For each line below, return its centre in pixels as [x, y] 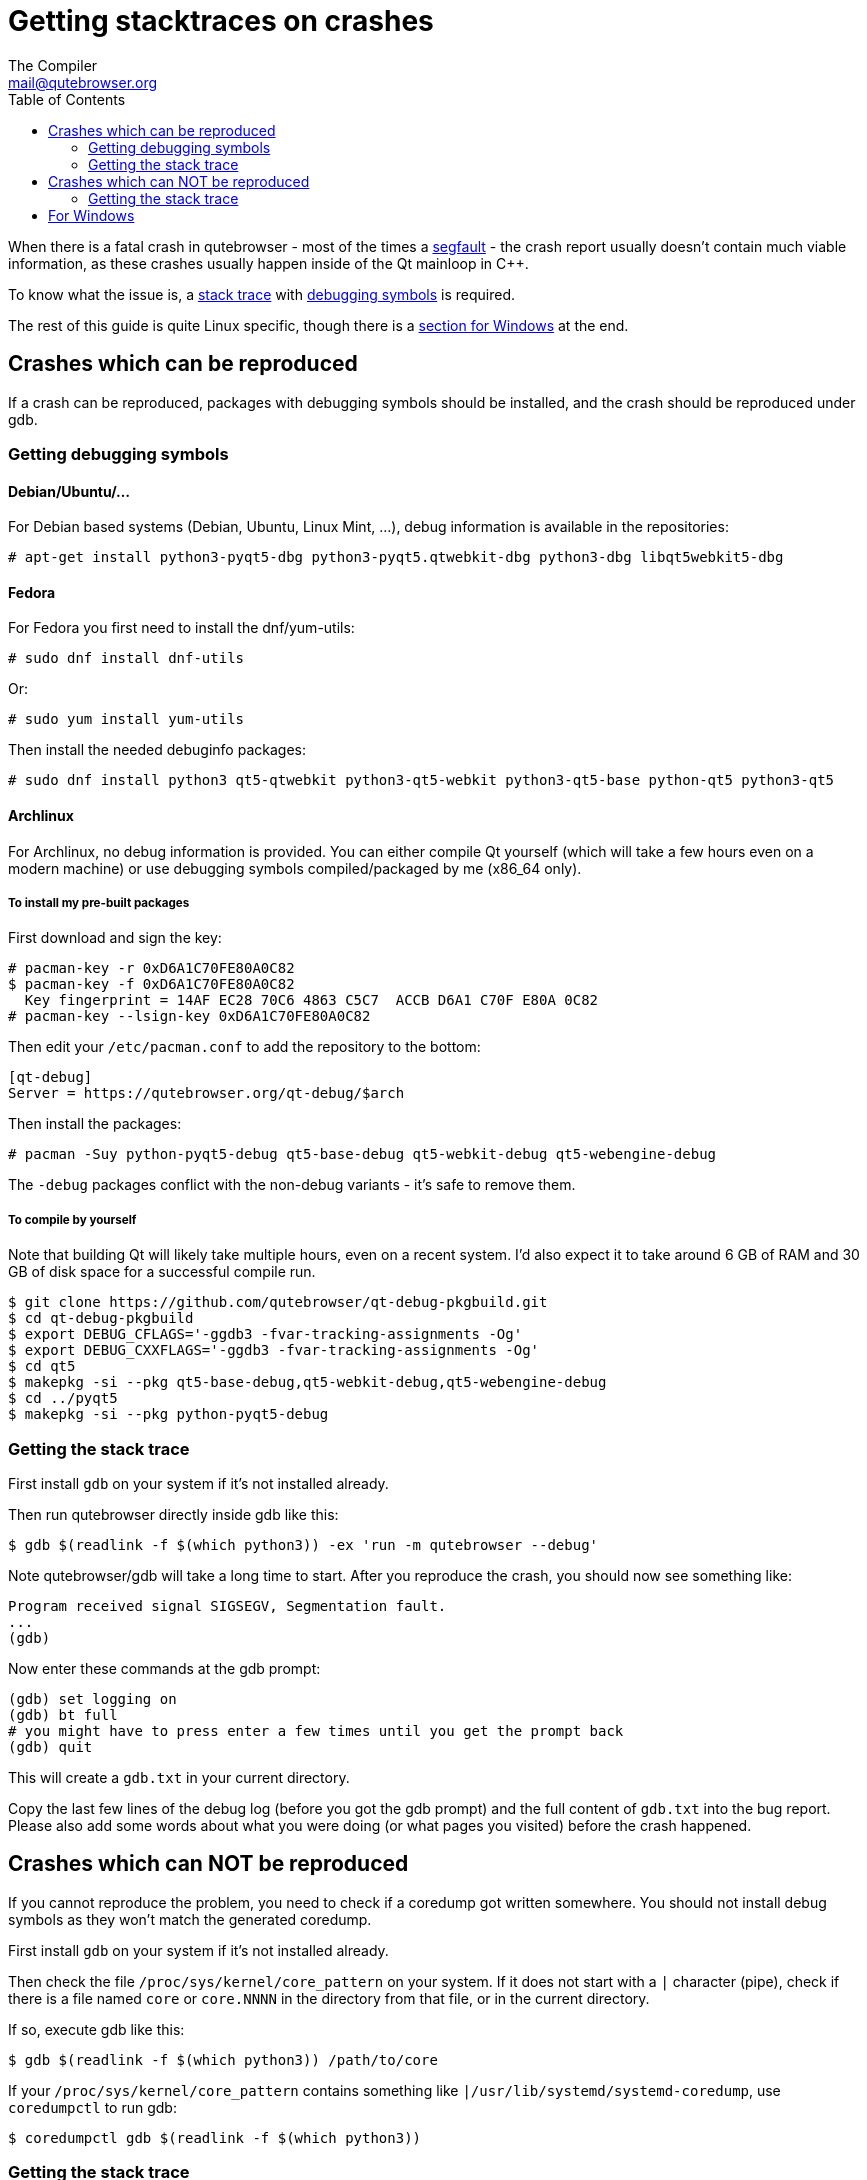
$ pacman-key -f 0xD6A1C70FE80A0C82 [151, 984]
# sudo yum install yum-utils [126, 719]
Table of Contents [67, 99]
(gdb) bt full [63, 1714]
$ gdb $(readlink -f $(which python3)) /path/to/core [223, 2059]
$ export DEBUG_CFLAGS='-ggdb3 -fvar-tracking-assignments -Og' [265, 1334]
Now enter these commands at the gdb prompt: [164, 1668]
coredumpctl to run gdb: [92, 2107]
